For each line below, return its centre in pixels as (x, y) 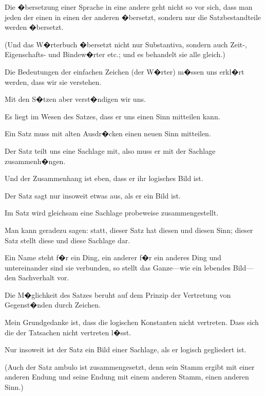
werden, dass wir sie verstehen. (53, 82)
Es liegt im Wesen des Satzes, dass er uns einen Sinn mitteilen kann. (112, 116)
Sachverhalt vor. (44, 277)
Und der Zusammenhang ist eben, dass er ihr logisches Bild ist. (104, 178)
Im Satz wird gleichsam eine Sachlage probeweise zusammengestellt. (112, 213)
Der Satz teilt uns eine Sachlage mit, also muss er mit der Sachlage (110, 150)
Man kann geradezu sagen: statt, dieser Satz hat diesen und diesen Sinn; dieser (129, 230)
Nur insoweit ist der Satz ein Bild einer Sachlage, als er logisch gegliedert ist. (126, 349)
